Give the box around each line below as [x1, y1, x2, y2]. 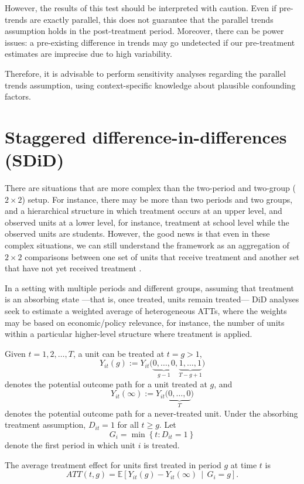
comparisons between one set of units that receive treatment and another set [25, 250, 300, 263]
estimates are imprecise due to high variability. [5, 47, 172, 60]
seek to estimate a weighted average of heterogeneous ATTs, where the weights [5, 305, 287, 316]
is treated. [144, 439, 180, 451]
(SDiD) [5, 148, 64, 172]
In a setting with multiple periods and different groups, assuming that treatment [5, 281, 295, 294]
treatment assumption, [5, 418, 86, 431]
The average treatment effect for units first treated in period [5, 458, 221, 471]
